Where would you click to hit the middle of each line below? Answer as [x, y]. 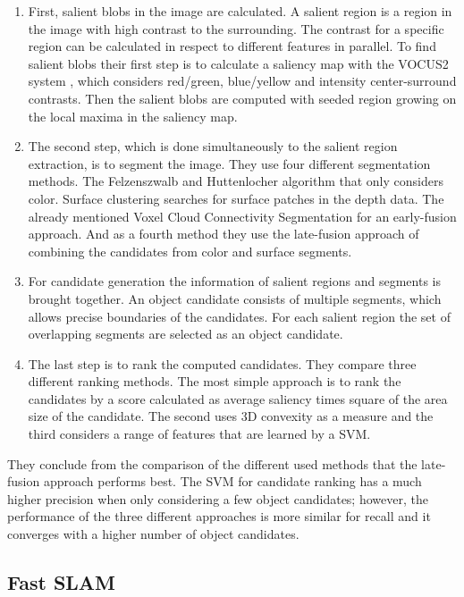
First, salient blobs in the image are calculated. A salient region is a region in [240, 11]
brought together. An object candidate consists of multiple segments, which [235, 298]
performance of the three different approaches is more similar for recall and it [219, 516]
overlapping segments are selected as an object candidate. [186, 334]
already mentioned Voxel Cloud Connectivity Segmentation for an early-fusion [242, 216]
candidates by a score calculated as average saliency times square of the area [238, 398]
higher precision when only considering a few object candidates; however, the [218, 498]
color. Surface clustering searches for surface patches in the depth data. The [236, 198]
